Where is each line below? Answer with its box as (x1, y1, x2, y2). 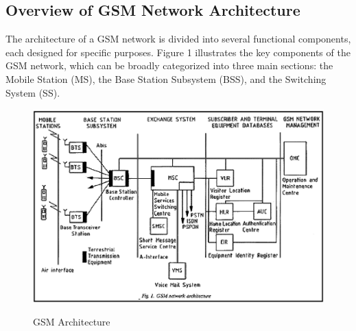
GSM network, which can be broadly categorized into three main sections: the (5, 58, 333, 73)
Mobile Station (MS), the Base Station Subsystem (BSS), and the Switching (5, 71, 327, 86)
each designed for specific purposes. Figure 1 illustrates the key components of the (5, 45, 351, 59)
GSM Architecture (33, 314, 110, 328)
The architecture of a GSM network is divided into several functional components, (5, 32, 351, 46)
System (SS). (5, 85, 60, 99)
